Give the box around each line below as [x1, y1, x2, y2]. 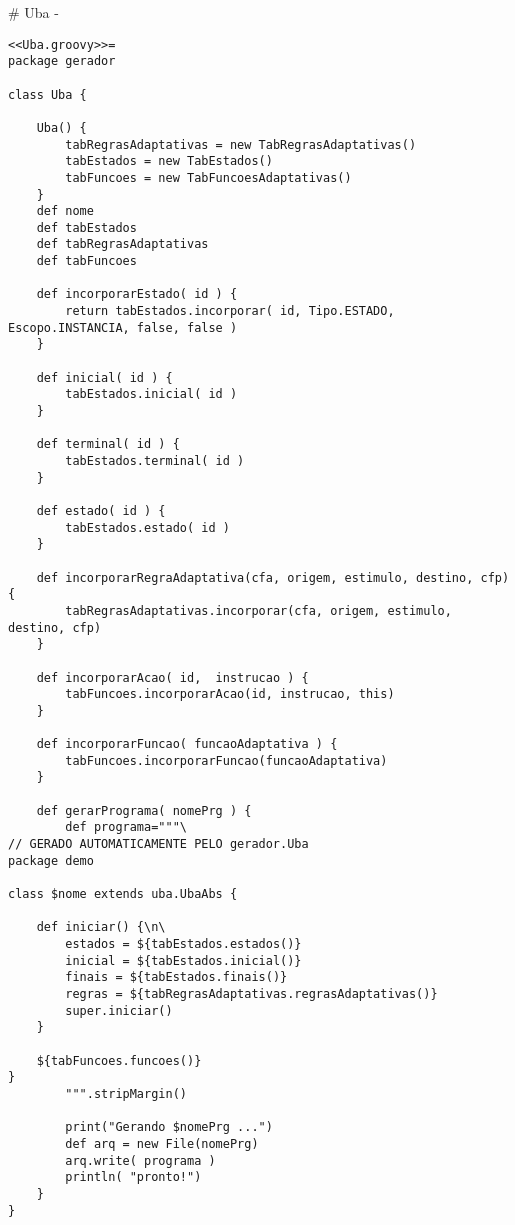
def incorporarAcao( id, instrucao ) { [36, 670, 309, 685]
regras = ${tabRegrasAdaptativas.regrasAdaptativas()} [65, 987, 438, 1001]
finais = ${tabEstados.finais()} [65, 970, 288, 985]
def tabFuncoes [36, 254, 137, 269]
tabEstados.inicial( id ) [65, 387, 238, 402]
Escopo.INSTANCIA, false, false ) [8, 320, 238, 335]
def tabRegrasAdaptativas [36, 237, 209, 252]
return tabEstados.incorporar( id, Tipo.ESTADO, [65, 304, 395, 319]
